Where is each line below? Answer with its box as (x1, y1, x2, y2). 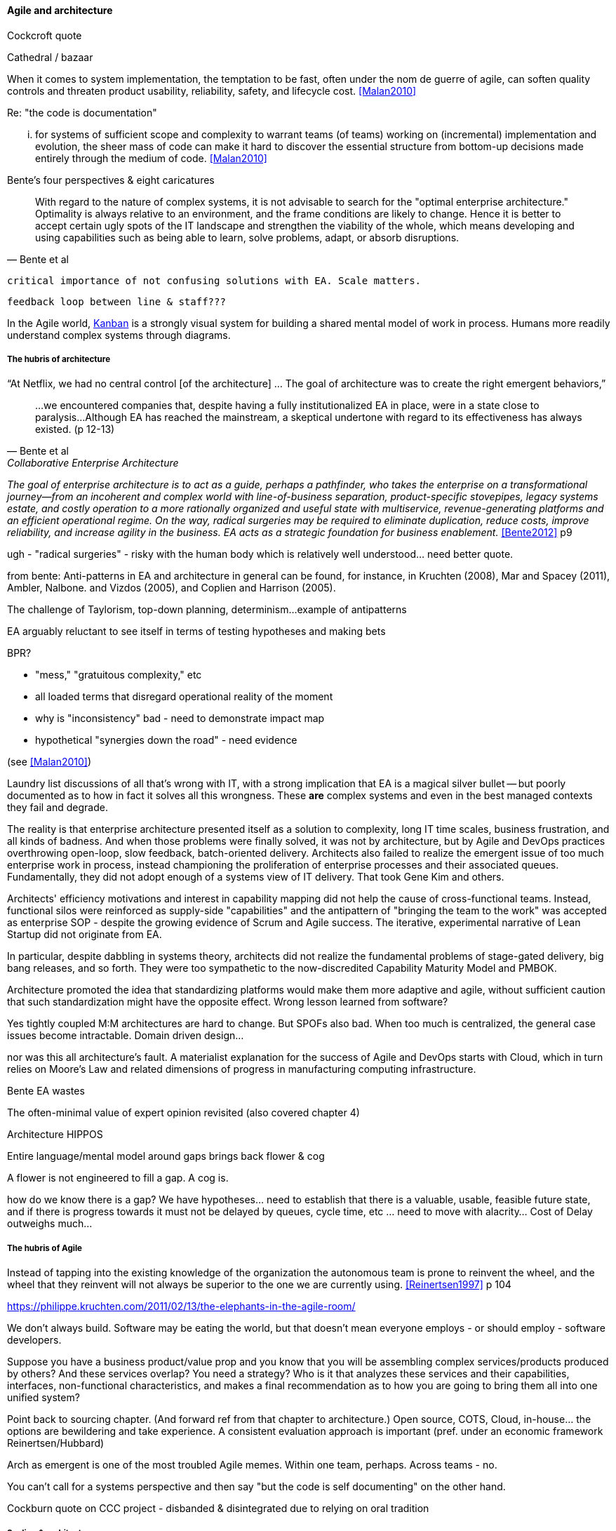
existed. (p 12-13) (35, 423, 115, 436)
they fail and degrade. (7, 801, 108, 814)
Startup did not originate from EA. (7, 928, 162, 941)
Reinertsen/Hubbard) (7, 1437, 105, 1450)
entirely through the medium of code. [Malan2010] (35, 152, 267, 164)
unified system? (7, 1391, 80, 1404)
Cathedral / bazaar (7, 51, 93, 63)
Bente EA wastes (7, 1085, 85, 1097)
